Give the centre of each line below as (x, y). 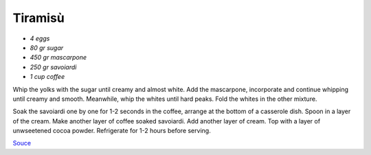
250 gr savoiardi (53, 67)
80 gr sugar (47, 47)
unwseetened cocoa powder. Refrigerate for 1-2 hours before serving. (112, 131)
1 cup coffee (47, 77)
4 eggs (40, 38)
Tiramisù (38, 18)
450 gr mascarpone (58, 58)
